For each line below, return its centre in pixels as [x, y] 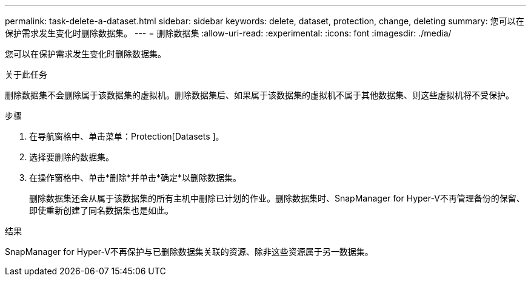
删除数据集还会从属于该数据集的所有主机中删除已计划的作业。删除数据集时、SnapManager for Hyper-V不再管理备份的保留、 [277, 198]
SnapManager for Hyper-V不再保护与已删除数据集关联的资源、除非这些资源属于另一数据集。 [189, 252]
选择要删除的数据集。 [72, 157]
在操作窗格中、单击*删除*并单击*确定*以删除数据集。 [135, 178]
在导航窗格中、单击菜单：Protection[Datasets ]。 [127, 136]
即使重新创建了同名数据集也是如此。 [101, 210]
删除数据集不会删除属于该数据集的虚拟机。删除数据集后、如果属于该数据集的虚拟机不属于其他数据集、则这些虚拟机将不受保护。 [259, 95]
